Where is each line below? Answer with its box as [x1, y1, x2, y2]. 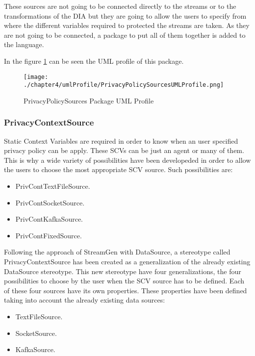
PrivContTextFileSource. [15, 181, 90, 191]
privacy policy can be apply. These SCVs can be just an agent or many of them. [4, 145, 244, 155]
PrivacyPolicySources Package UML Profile [24, 95, 154, 105]
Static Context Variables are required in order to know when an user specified [4, 135, 238, 146]
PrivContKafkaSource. [15, 214, 83, 224]
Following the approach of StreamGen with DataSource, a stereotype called [4, 247, 230, 257]
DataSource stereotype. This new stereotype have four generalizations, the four [4, 266, 241, 276]
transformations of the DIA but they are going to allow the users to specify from [4, 10, 247, 21]
